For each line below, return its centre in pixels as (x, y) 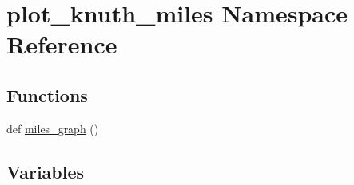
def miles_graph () (53, 128)
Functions (47, 94)
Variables (46, 171)
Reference (62, 44)
